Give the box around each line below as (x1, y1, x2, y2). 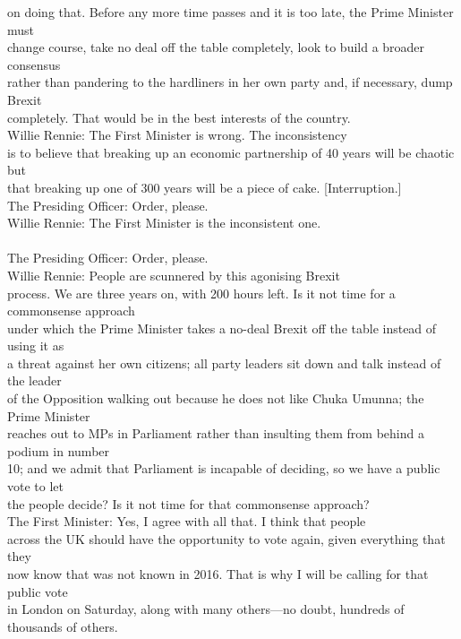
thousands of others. (7, 617, 118, 635)
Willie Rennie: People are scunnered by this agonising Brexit (7, 265, 340, 284)
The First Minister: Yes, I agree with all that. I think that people (7, 512, 366, 531)
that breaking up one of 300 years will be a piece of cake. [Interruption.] (7, 177, 402, 196)
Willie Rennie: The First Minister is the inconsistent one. (7, 213, 321, 232)
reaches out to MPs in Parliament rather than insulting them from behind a (7, 424, 424, 443)
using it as (7, 336, 64, 355)
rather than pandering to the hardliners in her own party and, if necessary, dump (7, 73, 453, 91)
